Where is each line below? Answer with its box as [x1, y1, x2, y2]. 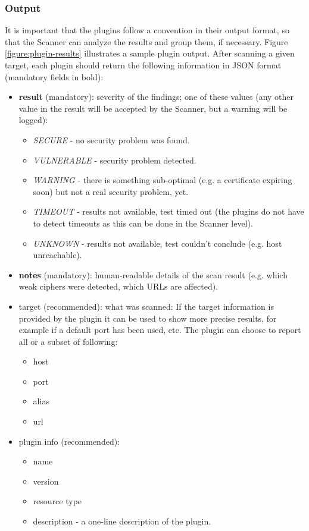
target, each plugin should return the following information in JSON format [5, 59, 282, 71]
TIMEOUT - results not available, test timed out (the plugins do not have [33, 205, 304, 218]
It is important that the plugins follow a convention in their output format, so [5, 24, 289, 36]
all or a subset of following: [18, 335, 118, 347]
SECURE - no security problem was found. [33, 133, 190, 146]
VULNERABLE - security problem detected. [33, 153, 196, 166]
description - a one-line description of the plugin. [33, 515, 211, 527]
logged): [18, 114, 48, 126]
